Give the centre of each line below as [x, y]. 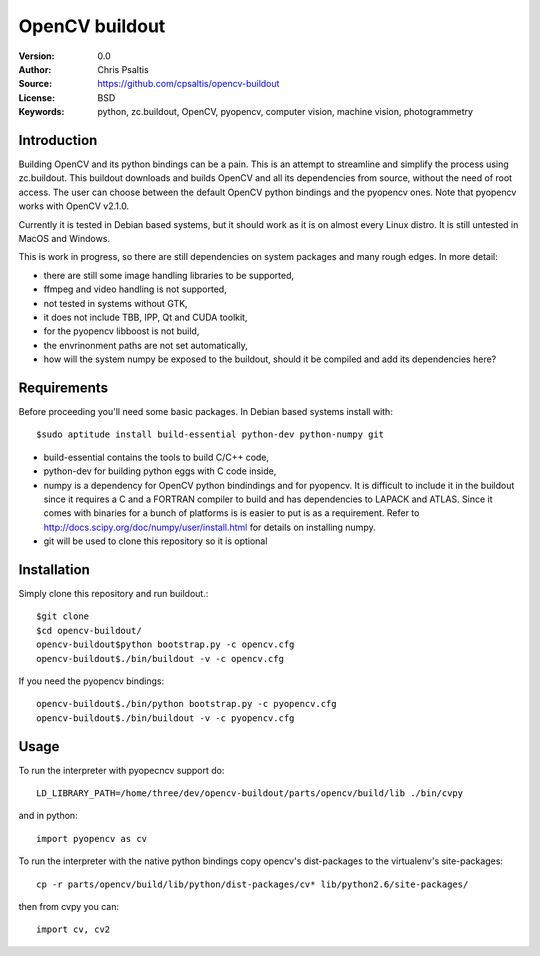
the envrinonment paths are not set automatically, [146, 345]
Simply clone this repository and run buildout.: [113, 594]
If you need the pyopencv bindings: [91, 681]
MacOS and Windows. [64, 238]
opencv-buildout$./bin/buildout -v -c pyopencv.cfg [165, 718]
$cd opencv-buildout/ [89, 630]
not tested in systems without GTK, [116, 303]
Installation [54, 569]
